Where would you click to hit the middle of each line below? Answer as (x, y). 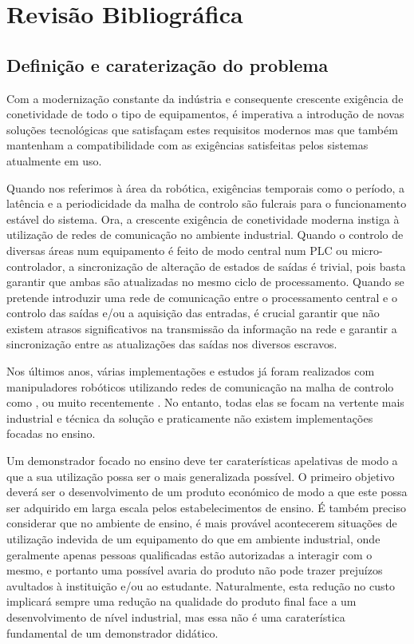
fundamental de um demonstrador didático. (112, 632)
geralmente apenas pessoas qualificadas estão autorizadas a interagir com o (189, 554)
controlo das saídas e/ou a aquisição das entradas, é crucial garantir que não (193, 313)
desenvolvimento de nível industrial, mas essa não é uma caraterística (176, 616)
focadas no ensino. (51, 433)
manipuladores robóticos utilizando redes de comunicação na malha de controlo (200, 386)
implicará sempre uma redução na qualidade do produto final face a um (181, 601)
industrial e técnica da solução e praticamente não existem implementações (190, 417)
